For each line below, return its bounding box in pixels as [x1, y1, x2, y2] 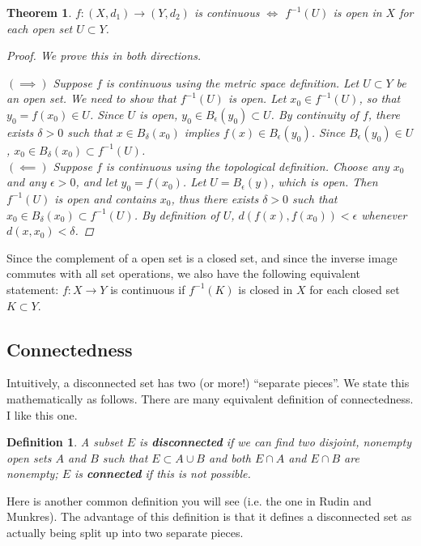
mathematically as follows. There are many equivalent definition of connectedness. [6, 390, 414, 407]
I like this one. [6, 406, 78, 423]
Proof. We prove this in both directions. [6, 47, 202, 64]
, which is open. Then [270, 173, 378, 190]
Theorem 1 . [6, 4, 72, 20]
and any [6, 173, 47, 190]
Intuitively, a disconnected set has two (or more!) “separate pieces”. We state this [6, 374, 410, 391]
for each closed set [309, 280, 400, 297]
